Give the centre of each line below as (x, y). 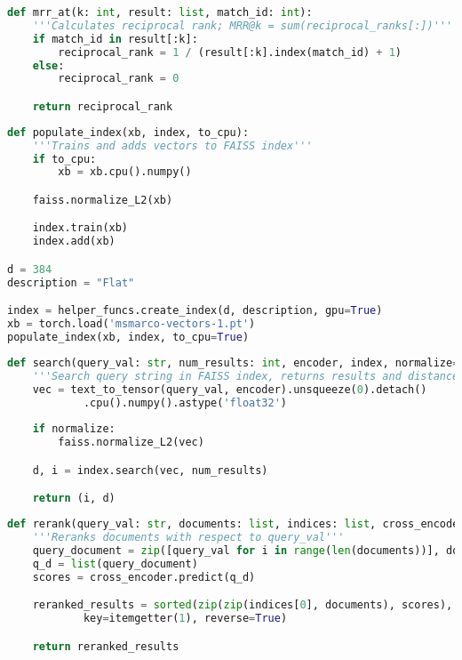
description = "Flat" (71, 282)
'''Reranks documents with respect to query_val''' (188, 537)
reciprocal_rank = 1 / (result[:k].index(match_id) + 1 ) (230, 52)
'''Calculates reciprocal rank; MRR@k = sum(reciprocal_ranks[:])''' (243, 25)
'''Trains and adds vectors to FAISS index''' (172, 145)
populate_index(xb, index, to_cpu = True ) (128, 338)
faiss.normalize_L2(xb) (103, 200)
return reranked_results (106, 646)
